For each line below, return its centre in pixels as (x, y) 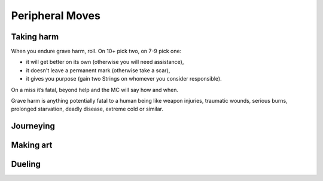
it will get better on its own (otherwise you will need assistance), (105, 62)
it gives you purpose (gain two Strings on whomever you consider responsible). (124, 79)
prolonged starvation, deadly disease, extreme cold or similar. (87, 109)
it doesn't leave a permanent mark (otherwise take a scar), (98, 70)
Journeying (33, 126)
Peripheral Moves (56, 16)
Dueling (26, 164)
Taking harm (35, 37)
